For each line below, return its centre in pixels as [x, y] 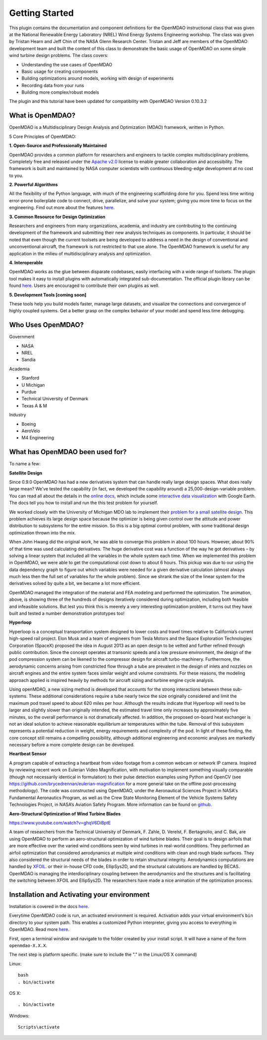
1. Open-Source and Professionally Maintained [58, 146]
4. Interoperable [26, 262]
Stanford [30, 378]
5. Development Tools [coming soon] [48, 294]
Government [22, 337]
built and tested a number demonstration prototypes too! [67, 613]
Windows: [19, 1016]
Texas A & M [34, 405]
